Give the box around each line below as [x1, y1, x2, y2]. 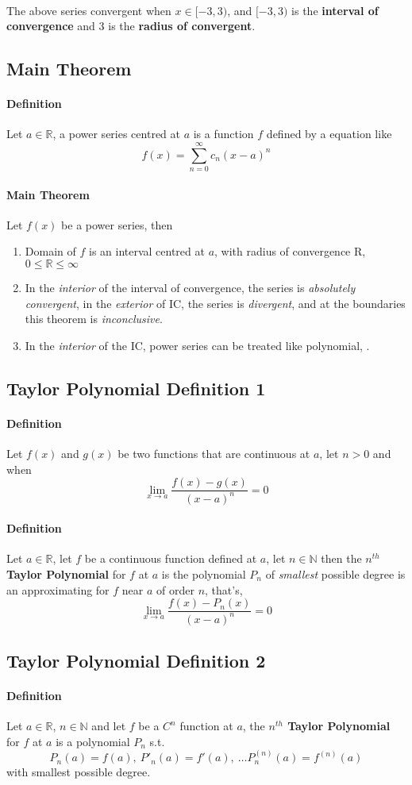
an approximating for [6, 581, 110, 598]
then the [321, 550, 362, 567]
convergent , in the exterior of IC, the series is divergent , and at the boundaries [25, 294, 406, 311]
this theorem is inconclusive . [25, 310, 163, 327]
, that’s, [205, 581, 243, 598]
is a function [193, 125, 254, 142]
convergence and [6, 17, 95, 34]
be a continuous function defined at [84, 550, 257, 567]
